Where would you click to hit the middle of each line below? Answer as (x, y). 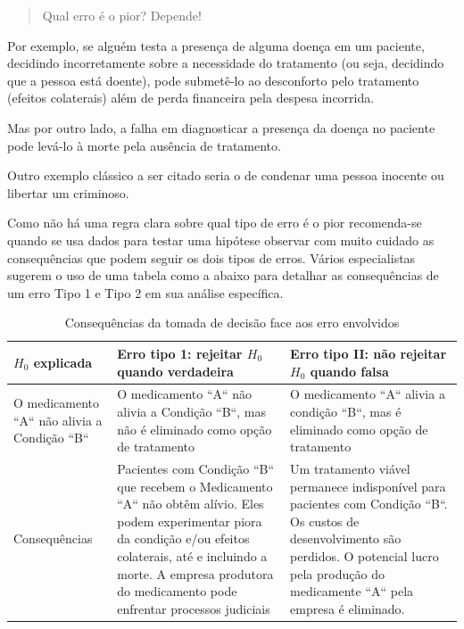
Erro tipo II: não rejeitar (369, 353)
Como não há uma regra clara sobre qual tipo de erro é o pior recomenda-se (215, 223)
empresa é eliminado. (348, 608)
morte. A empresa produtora (195, 573)
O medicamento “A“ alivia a (368, 394)
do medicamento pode (177, 591)
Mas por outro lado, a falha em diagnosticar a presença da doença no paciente (221, 127)
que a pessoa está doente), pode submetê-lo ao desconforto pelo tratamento (213, 80)
